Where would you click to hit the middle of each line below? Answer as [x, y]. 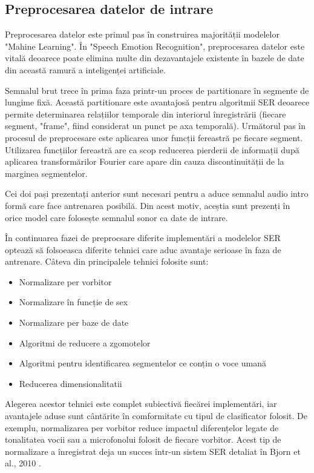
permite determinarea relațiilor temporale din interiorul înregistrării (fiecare [146, 114]
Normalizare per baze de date [74, 322]
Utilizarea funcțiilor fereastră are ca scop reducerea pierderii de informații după [152, 149]
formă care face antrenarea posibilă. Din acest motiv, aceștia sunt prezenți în [148, 205]
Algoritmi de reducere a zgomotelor [85, 342]
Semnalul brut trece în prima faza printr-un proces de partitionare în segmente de [157, 90]
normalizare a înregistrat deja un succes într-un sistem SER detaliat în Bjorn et [153, 451]
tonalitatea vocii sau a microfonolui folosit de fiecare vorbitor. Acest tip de [143, 439]
